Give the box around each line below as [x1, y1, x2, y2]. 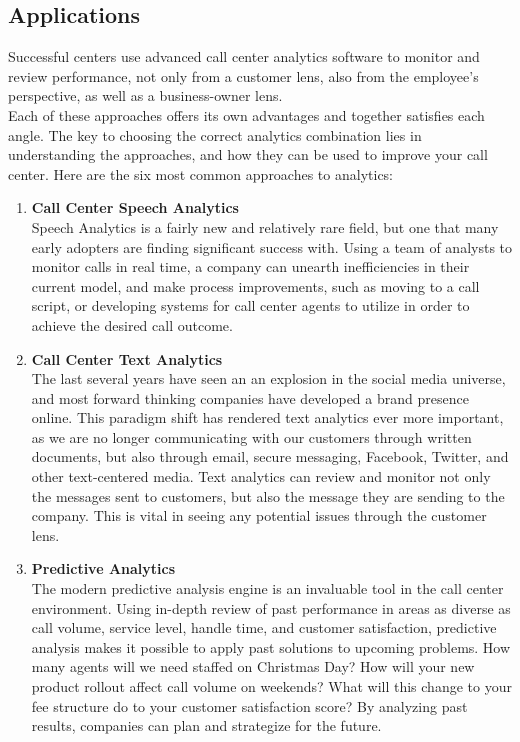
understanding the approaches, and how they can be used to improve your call [8, 144, 488, 165]
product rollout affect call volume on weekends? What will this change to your [31, 676, 512, 697]
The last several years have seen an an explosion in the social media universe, [31, 368, 506, 389]
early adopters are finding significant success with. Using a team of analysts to [31, 236, 513, 257]
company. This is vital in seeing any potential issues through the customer [31, 505, 487, 526]
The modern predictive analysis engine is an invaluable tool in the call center [31, 578, 504, 599]
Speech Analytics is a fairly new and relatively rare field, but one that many [31, 216, 499, 237]
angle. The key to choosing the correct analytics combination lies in [8, 124, 422, 145]
